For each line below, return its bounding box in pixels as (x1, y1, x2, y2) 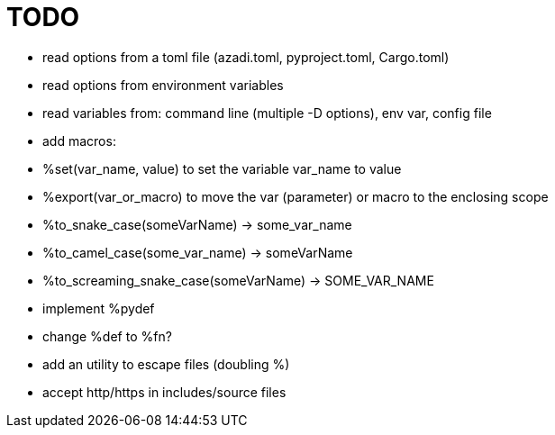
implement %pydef (42, 300, 155, 316)
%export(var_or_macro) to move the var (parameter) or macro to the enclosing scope (42, 188, 549, 204)
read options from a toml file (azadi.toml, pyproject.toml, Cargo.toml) (42, 49, 450, 65)
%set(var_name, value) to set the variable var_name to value (42, 160, 402, 177)
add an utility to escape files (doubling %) (42, 356, 290, 372)
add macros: (42, 132, 116, 149)
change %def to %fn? (42, 328, 172, 344)
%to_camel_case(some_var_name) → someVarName (42, 244, 353, 260)
